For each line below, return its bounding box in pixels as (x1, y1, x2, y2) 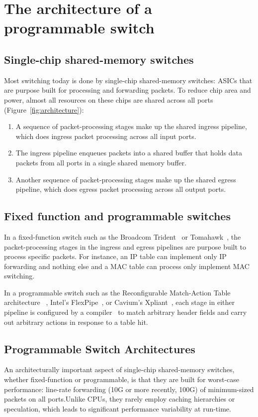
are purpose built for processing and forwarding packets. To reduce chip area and (4, 85, 251, 95)
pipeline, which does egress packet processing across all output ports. (15, 184, 226, 194)
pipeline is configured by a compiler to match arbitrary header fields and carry (4, 307, 247, 317)
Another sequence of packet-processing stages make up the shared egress (15, 174, 236, 184)
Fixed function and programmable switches (4, 208, 231, 224)
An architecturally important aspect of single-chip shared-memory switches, (4, 364, 235, 375)
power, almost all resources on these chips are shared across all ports (4, 94, 213, 105)
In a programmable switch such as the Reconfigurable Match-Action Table (4, 287, 231, 297)
